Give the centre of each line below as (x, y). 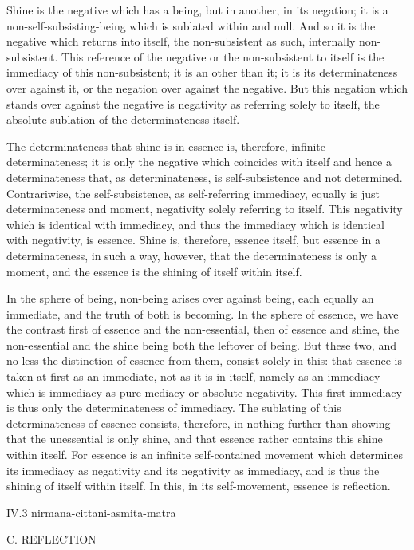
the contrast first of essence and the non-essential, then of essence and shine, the (203, 329)
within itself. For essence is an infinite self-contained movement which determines (205, 455)
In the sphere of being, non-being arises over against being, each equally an (190, 298)
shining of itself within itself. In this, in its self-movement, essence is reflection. (199, 486)
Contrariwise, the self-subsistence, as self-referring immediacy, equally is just (193, 193)
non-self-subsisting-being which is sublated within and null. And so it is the (191, 25)
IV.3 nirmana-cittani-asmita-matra (91, 512)
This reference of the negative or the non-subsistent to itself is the (223, 56)
